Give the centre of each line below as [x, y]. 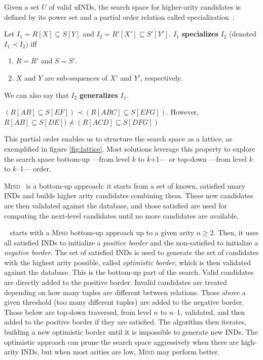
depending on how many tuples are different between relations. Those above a [125, 292]
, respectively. [161, 77]
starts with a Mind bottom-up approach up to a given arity [102, 232]
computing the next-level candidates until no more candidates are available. [122, 215]
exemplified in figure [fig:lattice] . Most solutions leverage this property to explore [130, 148]
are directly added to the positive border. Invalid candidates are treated [116, 282]
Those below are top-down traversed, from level [78, 312]
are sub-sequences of [76, 77]
